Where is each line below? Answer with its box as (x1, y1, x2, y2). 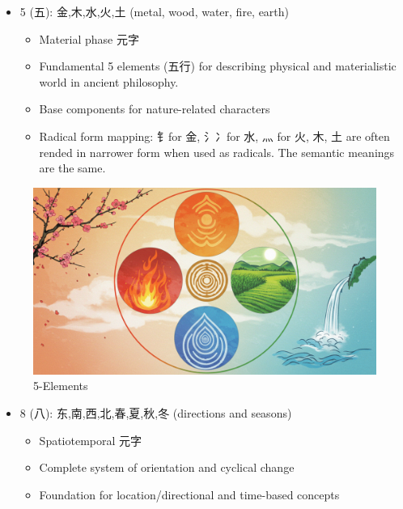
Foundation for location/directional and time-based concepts (39, 486, 340, 503)
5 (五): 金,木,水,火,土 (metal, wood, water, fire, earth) (19, 3, 290, 19)
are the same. (39, 159, 106, 176)
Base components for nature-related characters (39, 100, 270, 117)
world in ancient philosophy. (39, 73, 179, 90)
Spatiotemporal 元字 (39, 431, 142, 448)
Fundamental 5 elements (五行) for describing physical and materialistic (39, 57, 397, 74)
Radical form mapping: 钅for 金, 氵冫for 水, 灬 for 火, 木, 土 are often (39, 127, 390, 144)
